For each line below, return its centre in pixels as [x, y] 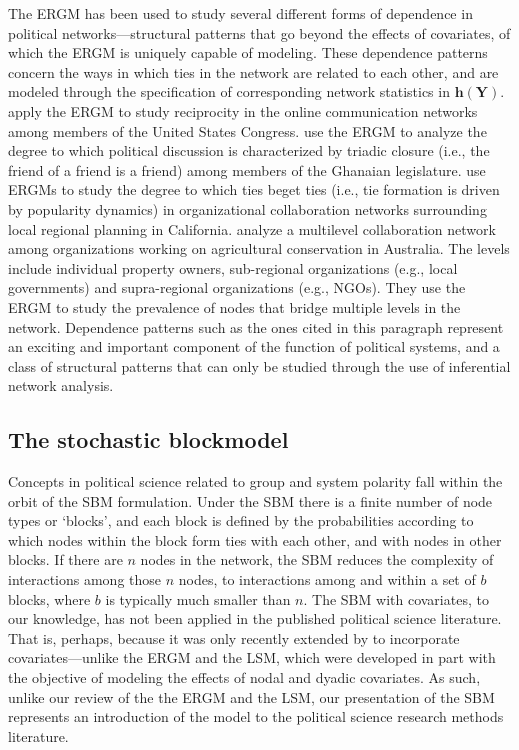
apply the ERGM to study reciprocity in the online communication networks [243, 110]
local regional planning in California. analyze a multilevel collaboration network [252, 228]
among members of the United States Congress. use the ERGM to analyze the [247, 130]
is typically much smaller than [198, 598]
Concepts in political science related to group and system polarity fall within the [255, 481]
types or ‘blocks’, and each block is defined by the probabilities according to [241, 520]
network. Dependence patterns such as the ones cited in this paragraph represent [256, 326]
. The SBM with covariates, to [396, 598]
